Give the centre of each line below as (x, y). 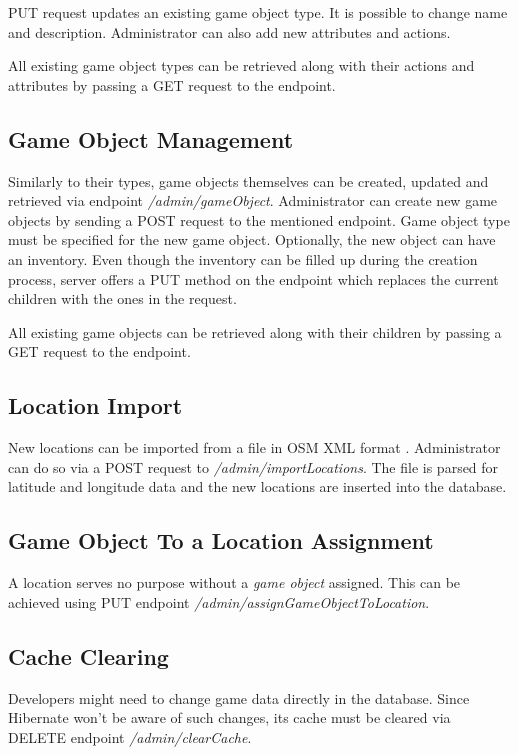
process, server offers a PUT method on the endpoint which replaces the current (253, 278)
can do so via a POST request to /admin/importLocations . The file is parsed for (253, 466)
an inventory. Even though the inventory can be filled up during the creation (243, 258)
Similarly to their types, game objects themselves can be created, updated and (248, 180)
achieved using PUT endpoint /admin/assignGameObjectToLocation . (219, 601)
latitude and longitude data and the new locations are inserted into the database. (257, 486)
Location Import (95, 405)
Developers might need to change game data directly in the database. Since (239, 697)
